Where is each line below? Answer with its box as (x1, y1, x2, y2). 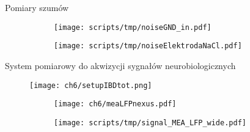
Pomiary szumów (5, 1, 69, 13)
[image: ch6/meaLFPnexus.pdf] (54, 100, 177, 109)
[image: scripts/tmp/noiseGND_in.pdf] (54, 23, 211, 32)
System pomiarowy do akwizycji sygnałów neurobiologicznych (5, 59, 236, 71)
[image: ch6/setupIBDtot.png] (29, 81, 152, 90)
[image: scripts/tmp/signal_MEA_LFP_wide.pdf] (54, 118, 246, 127)
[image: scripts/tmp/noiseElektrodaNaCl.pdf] (54, 42, 242, 51)
